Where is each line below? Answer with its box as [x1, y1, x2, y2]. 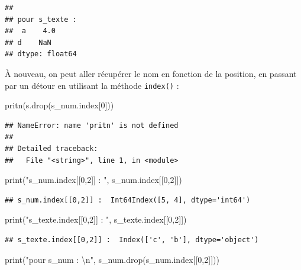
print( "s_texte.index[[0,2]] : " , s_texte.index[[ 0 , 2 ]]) [5, 213, 187, 226]
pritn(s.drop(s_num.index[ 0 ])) [5, 99, 114, 111]
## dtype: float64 [5, 50, 77, 59]
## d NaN [5, 38, 51, 47]
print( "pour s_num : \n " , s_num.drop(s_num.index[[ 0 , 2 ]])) [5, 253, 219, 265]
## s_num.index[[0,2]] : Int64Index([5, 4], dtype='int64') [5, 195, 251, 204]
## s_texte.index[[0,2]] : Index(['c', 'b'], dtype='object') [5, 235, 259, 244]
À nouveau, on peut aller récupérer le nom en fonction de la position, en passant [5, 67, 297, 79]
